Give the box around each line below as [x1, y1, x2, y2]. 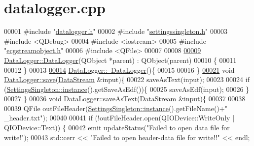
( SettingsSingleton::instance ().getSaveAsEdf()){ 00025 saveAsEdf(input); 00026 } [4, 84, 250, 94]
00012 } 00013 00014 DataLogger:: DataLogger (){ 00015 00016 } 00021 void [4, 64, 235, 75]
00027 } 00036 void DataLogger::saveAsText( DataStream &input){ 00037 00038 [4, 93, 246, 104]
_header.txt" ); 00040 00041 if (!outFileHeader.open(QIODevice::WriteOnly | [4, 113, 235, 123]
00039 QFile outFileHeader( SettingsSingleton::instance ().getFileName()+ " [4, 103, 227, 113]
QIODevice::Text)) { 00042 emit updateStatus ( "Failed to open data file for [4, 122, 230, 133]
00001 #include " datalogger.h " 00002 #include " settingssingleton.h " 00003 [4, 26, 227, 36]
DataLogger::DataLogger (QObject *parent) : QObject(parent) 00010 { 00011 [4, 55, 237, 65]
